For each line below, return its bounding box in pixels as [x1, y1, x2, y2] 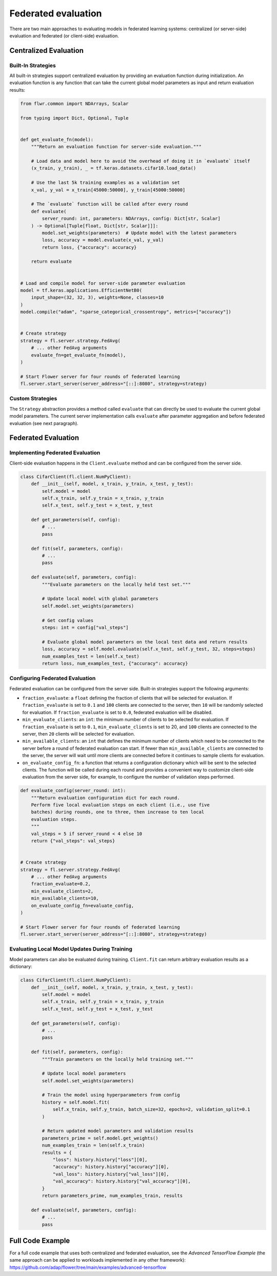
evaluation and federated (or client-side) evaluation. [9, 32, 119, 38]
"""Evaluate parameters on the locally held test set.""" [42, 582, 191, 587]
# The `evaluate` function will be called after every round [31, 201, 188, 207]
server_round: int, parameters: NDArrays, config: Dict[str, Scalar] [42, 216, 221, 222]
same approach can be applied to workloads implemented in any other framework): [9, 1257, 186, 1263]
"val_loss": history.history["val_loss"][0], [52, 1171, 169, 1177]
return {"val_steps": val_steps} [31, 838, 115, 844]
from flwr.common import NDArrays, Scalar [20, 101, 129, 106]
